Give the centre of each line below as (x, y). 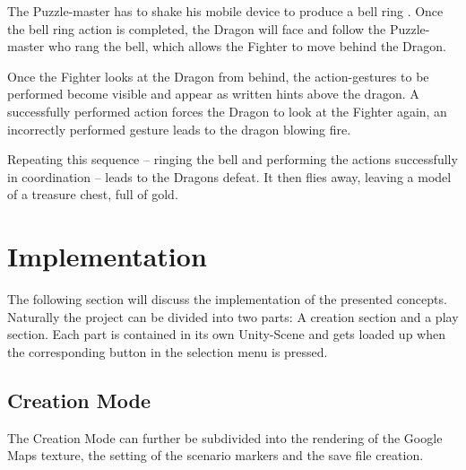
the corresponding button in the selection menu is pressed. (168, 351)
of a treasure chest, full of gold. (93, 194)
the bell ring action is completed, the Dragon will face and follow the (197, 28)
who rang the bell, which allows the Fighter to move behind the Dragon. (247, 46)
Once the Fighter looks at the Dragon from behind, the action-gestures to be (218, 76)
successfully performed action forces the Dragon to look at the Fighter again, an (227, 111)
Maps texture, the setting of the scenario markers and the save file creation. (216, 455)
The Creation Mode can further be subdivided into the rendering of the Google (225, 437)
